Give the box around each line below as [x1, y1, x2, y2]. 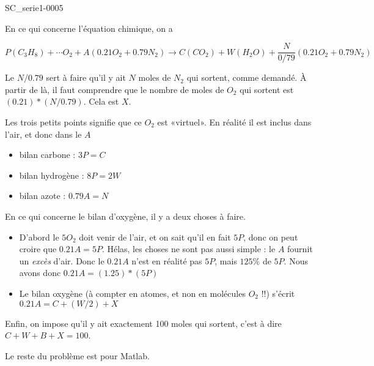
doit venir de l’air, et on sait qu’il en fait [79, 230, 231, 243]
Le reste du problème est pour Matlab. [5, 349, 150, 362]
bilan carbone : [19, 148, 76, 161]
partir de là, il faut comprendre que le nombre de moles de [5, 83, 224, 95]
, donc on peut [243, 230, 298, 243]
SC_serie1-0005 [5, 1, 64, 13]
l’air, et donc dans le [5, 127, 82, 140]
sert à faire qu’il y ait [46, 71, 126, 84]
